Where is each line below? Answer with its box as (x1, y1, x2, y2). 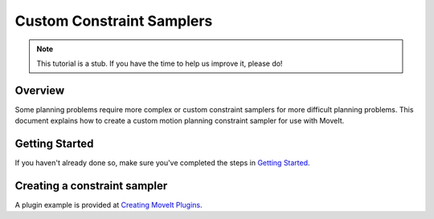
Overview (14, 83, 65, 97)
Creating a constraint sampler (14, 179, 168, 193)
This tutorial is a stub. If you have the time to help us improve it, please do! (36, 59, 283, 68)
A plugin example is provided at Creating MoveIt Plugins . (14, 201, 203, 210)
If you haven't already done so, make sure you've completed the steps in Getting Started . (14, 158, 310, 168)
